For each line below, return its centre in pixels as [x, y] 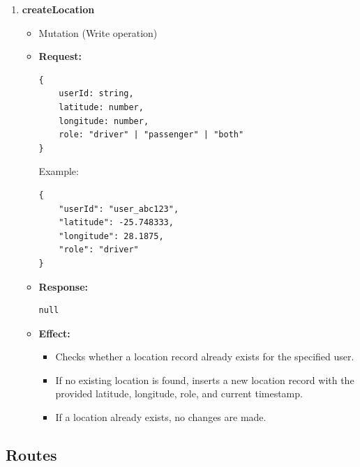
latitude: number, [101, 107]
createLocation [58, 9]
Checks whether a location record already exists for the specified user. [205, 357]
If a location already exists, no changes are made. [161, 417]
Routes [31, 455]
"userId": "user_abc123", [119, 209]
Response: [63, 286]
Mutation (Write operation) [98, 32]
